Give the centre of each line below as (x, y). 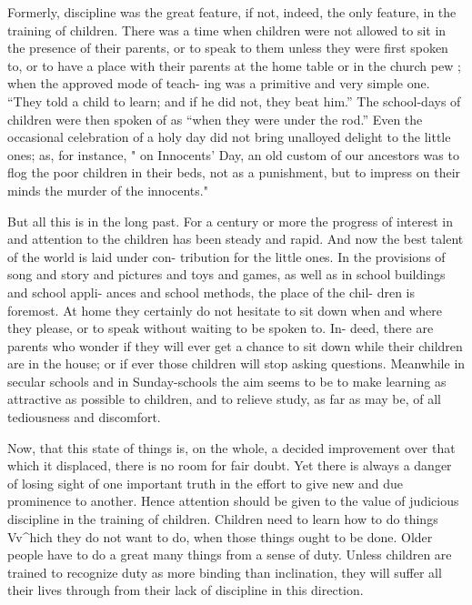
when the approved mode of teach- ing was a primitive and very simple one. (219, 83)
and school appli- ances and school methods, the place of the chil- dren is (211, 292)
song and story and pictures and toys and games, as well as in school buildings (226, 274)
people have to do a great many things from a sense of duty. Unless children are (230, 555)
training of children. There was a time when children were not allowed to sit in (227, 30)
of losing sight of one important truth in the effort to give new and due (206, 483)
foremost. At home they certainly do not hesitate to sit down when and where (225, 310)
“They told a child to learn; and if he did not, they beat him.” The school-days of (234, 101)
